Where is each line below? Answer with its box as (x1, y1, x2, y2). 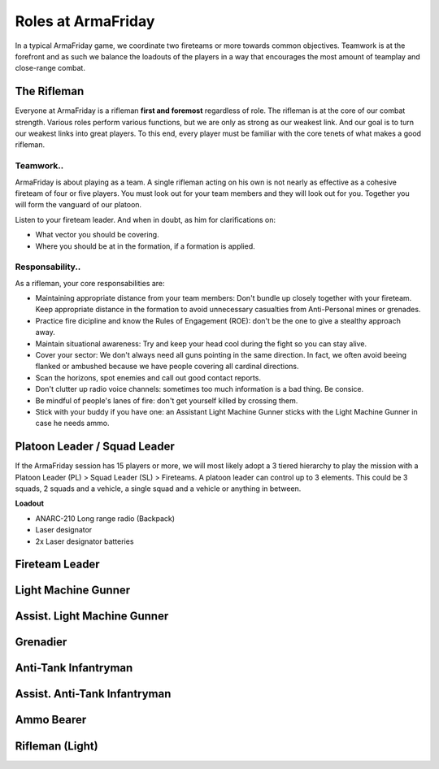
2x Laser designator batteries (35, 537, 134, 546)
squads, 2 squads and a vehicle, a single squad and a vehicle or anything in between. (15, 484, 302, 493)
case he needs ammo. (35, 419, 110, 428)
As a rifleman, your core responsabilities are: (15, 278, 166, 288)
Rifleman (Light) (15, 739, 98, 753)
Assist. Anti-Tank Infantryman (15, 687, 172, 701)
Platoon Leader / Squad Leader (15, 440, 175, 454)
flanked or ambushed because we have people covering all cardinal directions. (35, 362, 300, 371)
